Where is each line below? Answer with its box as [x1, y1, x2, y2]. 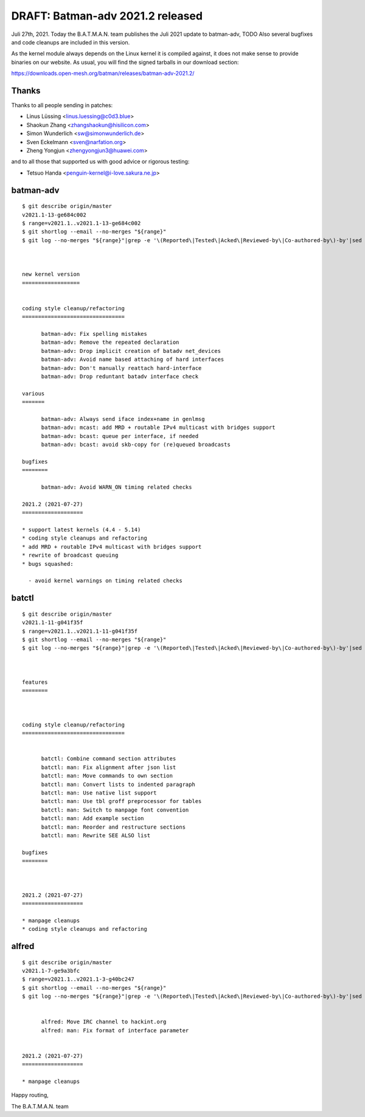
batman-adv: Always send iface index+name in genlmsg [41, 416, 205, 422]
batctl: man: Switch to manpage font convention [41, 806, 189, 813]
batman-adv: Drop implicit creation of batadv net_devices [41, 347, 221, 354]
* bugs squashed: [22, 560, 74, 567]
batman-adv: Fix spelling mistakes [41, 330, 147, 338]
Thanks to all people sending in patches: [11, 102, 113, 109]
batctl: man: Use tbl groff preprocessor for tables [41, 798, 202, 805]
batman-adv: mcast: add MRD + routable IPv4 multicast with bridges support [41, 424, 276, 431]
